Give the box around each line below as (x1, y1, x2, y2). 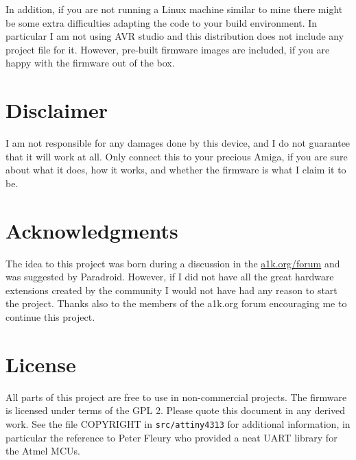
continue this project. (5, 309, 95, 324)
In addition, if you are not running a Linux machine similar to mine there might (5, 2, 343, 16)
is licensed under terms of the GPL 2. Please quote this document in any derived (5, 403, 346, 417)
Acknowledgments (5, 216, 178, 244)
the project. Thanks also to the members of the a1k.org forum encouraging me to (5, 296, 347, 311)
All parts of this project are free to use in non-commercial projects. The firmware (5, 389, 347, 404)
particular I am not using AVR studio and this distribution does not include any (5, 29, 344, 43)
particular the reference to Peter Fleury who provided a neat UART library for (5, 430, 337, 444)
